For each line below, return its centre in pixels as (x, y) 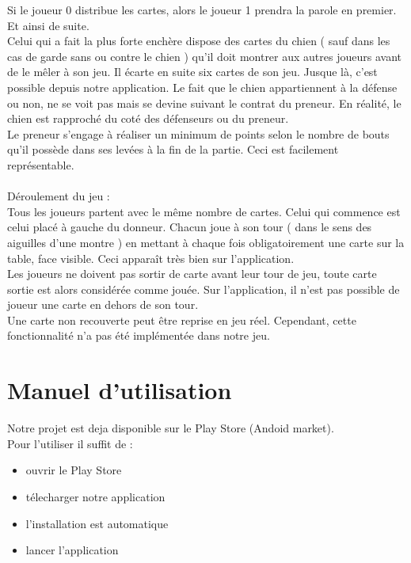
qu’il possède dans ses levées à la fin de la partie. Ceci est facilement (173, 149)
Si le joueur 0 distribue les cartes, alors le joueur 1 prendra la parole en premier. (202, 10)
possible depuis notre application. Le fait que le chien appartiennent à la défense (202, 87)
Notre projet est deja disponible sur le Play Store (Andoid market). (171, 428)
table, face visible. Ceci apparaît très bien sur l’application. (151, 258)
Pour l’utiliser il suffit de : (70, 443)
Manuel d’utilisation (120, 390)
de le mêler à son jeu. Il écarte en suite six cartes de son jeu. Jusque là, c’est (192, 72)
